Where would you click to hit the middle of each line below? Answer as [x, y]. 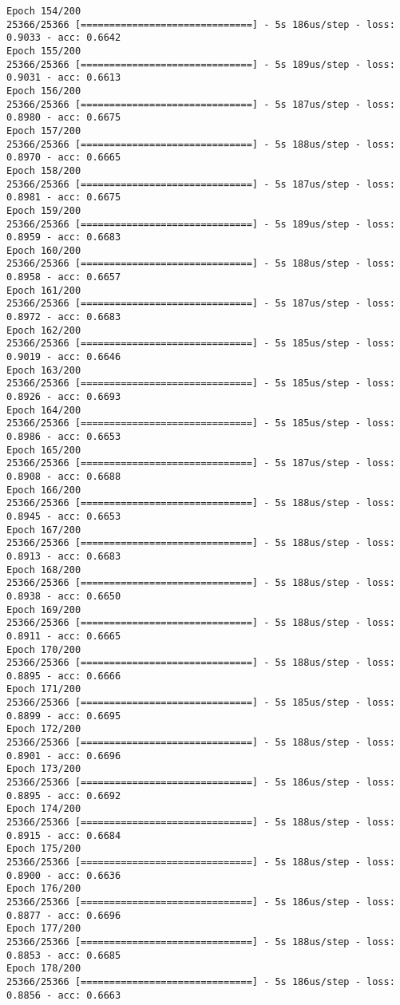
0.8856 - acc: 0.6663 [64, 995]
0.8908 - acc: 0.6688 [64, 476]
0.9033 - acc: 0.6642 [64, 38]
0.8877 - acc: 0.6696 [64, 915]
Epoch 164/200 [44, 410]
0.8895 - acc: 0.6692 [64, 795]
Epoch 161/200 [44, 290]
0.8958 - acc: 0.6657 [64, 277]
